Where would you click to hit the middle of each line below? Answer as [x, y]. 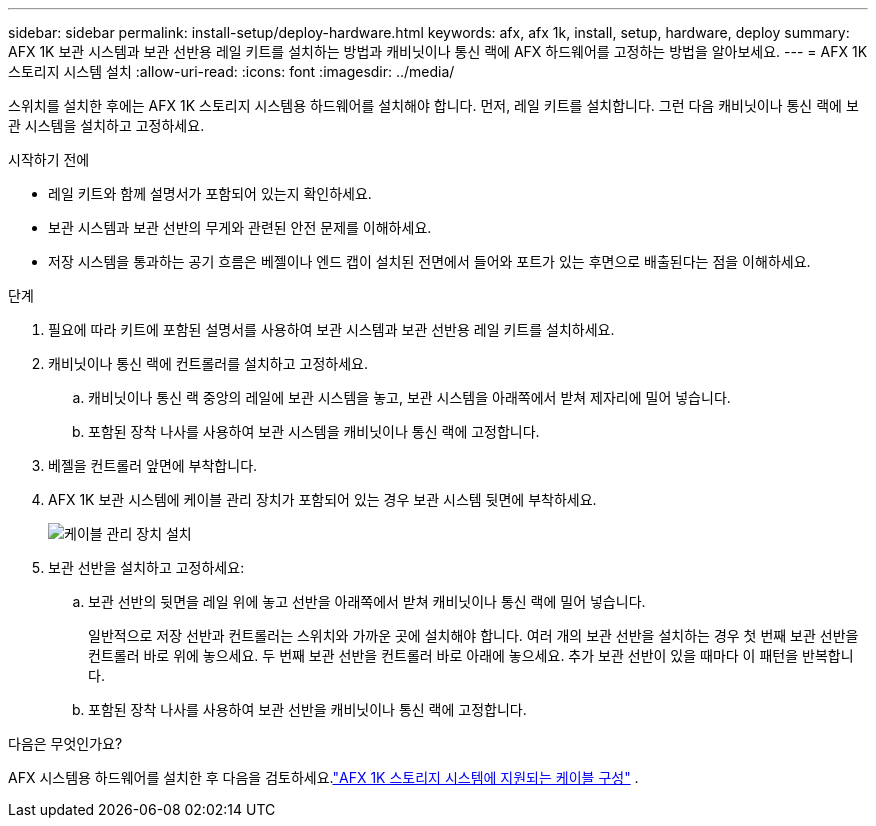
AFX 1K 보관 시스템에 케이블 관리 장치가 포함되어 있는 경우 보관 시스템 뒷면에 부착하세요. [322, 499]
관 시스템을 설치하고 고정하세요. [106, 125]
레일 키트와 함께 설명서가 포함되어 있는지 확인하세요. [210, 193]
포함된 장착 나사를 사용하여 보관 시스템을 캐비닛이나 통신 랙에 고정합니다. [314, 431]
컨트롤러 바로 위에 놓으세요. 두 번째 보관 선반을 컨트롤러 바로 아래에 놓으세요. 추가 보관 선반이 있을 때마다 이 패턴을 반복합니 [471, 655]
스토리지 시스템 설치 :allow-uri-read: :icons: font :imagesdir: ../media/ [231, 71]
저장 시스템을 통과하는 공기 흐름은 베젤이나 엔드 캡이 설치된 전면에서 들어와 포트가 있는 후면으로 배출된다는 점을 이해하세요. [429, 261]
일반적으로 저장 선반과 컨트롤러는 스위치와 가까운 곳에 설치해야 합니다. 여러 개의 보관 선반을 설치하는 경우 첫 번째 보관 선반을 [473, 635]
